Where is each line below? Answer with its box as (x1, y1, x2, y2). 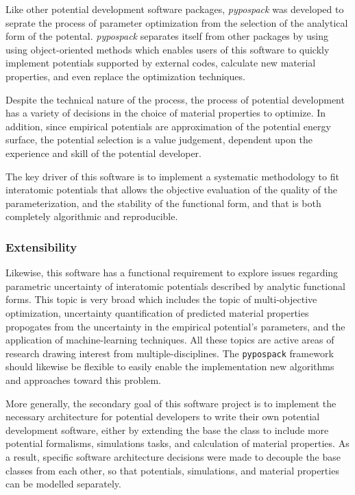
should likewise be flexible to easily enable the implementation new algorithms (5, 359, 334, 374)
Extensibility (5, 238, 77, 255)
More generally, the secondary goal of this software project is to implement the (5, 396, 336, 410)
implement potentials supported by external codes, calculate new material (5, 56, 316, 70)
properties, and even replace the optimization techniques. (5, 69, 245, 83)
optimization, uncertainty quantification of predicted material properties (5, 305, 309, 319)
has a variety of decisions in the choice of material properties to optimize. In (5, 106, 326, 120)
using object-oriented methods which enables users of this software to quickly (5, 42, 330, 56)
